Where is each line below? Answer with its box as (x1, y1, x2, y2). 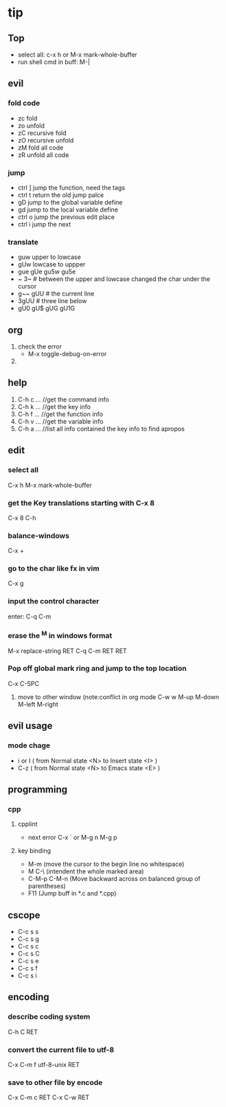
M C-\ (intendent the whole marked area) (27, 867, 144, 876)
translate (8, 237, 38, 247)
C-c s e (17, 957, 39, 965)
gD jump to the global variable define (17, 198, 123, 206)
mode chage (8, 741, 51, 750)
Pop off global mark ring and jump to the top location (8, 663, 187, 673)
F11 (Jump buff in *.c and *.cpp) (27, 889, 117, 898)
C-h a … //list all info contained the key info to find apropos (17, 424, 185, 433)
